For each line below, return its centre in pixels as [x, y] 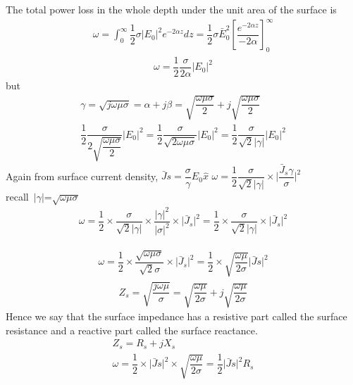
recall [17, 196]
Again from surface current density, [82, 176]
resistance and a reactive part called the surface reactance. [132, 330]
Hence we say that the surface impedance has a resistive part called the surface [176, 316]
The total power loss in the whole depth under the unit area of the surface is [171, 9]
